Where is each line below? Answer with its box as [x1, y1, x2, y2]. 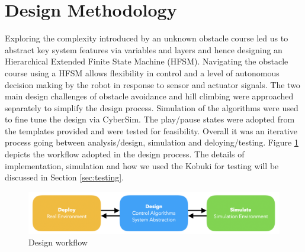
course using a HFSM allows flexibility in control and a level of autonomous [5, 66, 280, 79]
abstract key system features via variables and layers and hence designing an [5, 43, 282, 56]
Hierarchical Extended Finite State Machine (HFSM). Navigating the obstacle [5, 55, 288, 67]
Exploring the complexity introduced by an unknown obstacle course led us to [5, 32, 288, 44]
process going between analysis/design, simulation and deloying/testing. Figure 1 [5, 136, 298, 148]
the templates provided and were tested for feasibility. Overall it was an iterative [5, 124, 297, 137]
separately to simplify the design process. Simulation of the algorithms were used [5, 101, 298, 114]
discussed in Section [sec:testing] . [5, 171, 124, 183]
